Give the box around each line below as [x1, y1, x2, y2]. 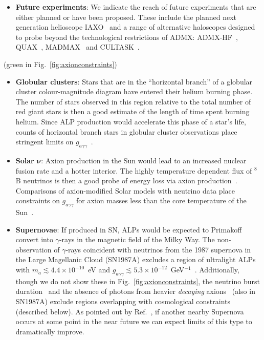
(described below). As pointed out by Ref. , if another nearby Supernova [15, 306, 244, 316]
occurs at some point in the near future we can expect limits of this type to [15, 316, 252, 327]
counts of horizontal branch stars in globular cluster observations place [15, 126, 237, 137]
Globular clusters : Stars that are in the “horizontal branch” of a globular [15, 76, 253, 87]
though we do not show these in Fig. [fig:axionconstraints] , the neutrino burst [15, 275, 260, 286]
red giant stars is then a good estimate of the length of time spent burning [15, 106, 250, 117]
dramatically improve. [15, 326, 84, 336]
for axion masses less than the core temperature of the [76, 195, 247, 206]
